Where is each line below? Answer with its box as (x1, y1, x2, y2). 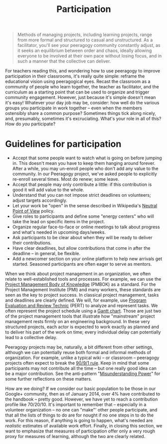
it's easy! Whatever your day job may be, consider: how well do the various (5, 100, 160, 106)
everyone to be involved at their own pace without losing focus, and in (17, 53, 162, 59)
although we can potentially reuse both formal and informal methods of (5, 350, 152, 356)
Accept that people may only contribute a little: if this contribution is (12, 181, 152, 188)
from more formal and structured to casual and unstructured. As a (17, 37, 153, 43)
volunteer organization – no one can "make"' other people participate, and (5, 407, 158, 413)
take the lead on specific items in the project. (12, 219, 105, 225)
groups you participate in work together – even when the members (5, 105, 142, 111)
